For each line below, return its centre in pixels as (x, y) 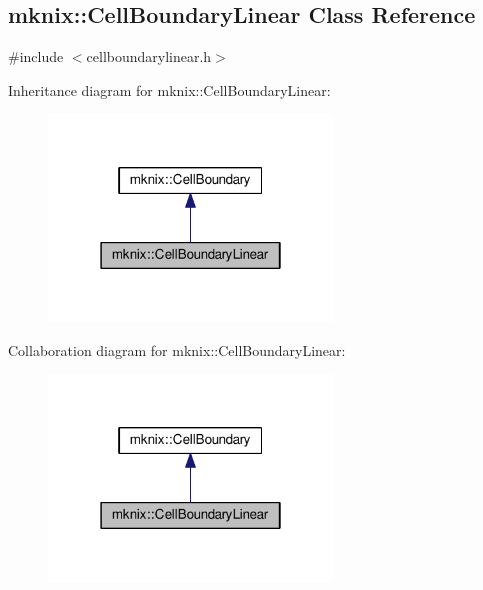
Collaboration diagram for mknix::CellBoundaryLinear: (177, 349)
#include (36, 56)
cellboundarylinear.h (149, 56)
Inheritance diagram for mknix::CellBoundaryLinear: (169, 89)
